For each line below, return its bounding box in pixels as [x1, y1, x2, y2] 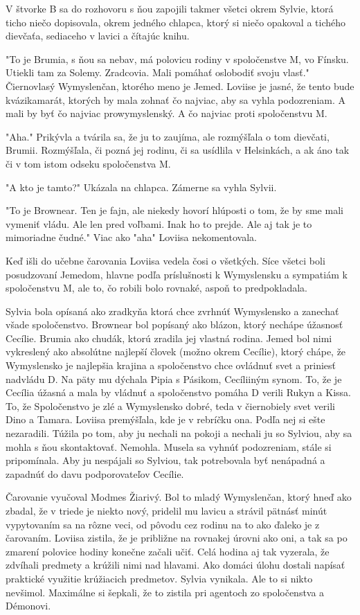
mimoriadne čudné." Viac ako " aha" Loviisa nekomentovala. [6, 230, 257, 244]
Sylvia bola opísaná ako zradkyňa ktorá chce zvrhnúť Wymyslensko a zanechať [6, 303, 339, 318]
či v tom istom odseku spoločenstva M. [6, 156, 171, 170]
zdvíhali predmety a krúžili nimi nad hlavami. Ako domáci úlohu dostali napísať [6, 558, 345, 572]
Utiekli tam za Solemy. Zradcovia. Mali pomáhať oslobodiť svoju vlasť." [6, 65, 309, 80]
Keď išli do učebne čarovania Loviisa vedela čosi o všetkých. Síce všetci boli [6, 253, 325, 267]
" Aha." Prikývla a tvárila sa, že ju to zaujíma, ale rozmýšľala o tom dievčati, [6, 129, 330, 143]
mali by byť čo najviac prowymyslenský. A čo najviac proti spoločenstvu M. [6, 106, 327, 121]
